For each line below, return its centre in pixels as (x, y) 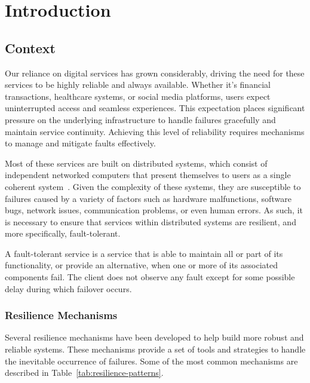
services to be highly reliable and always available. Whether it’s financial (138, 85)
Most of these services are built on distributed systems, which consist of (136, 163)
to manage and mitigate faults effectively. (80, 143)
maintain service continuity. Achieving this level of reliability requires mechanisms (155, 131)
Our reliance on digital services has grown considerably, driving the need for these (155, 73)
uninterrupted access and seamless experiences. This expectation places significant (155, 108)
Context (30, 48)
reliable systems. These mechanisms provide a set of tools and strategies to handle (155, 349)
